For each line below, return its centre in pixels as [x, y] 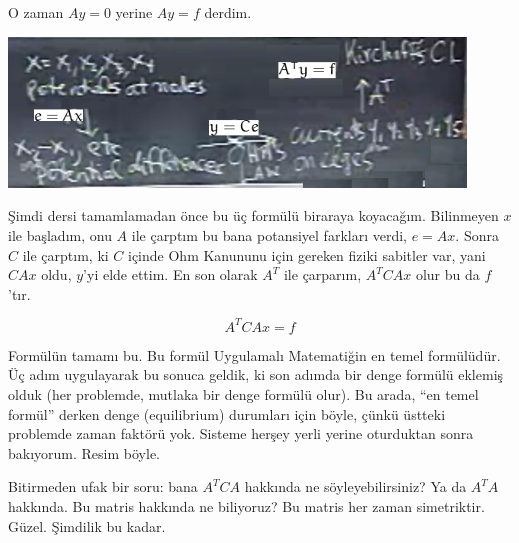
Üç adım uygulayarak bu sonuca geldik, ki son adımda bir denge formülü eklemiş [256, 374]
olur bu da [447, 274]
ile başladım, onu [60, 234]
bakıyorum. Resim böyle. [84, 452]
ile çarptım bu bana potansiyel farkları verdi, [269, 234]
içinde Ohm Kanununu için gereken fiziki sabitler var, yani [307, 254]
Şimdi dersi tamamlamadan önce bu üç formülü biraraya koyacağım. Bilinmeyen [253, 215]
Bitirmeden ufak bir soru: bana [103, 486]
